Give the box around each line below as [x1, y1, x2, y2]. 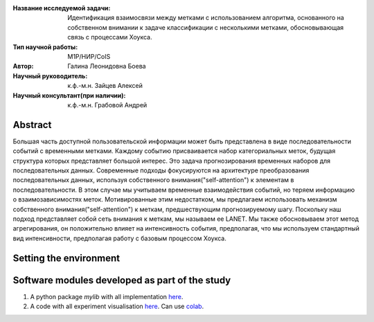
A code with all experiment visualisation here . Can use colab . [30, 302, 204, 311]
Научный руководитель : [12, 71, 88, 80]
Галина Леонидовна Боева [67, 62, 146, 71]
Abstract [12, 118, 52, 131]
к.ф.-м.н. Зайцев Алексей [67, 82, 143, 90]
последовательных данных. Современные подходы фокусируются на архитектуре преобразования [12, 166, 310, 175]
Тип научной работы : [12, 42, 78, 51]
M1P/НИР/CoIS [67, 52, 111, 60]
